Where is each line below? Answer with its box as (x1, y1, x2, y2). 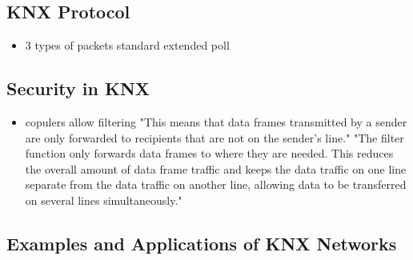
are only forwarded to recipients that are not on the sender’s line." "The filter (25, 129, 404, 146)
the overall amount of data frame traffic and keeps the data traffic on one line (25, 160, 407, 177)
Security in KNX (6, 76, 150, 101)
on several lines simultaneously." (25, 191, 182, 208)
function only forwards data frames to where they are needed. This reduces (25, 145, 394, 162)
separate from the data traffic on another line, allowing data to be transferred (25, 176, 407, 193)
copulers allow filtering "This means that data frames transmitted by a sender (25, 114, 407, 130)
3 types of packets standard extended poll (25, 37, 230, 54)
